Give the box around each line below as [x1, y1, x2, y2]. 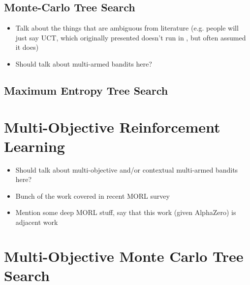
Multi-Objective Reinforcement [4, 116, 220, 137]
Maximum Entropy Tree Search [4, 82, 168, 98]
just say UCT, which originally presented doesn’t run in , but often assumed [15, 32, 246, 42]
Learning [4, 136, 65, 156]
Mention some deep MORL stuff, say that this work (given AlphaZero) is [15, 207, 236, 217]
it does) [15, 42, 39, 52]
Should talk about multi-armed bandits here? [15, 58, 152, 69]
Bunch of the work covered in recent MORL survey [15, 190, 170, 201]
